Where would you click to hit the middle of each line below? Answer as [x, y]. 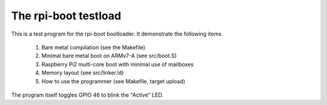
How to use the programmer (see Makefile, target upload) [114, 81]
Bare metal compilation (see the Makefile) [93, 47]
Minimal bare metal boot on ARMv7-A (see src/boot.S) [109, 56]
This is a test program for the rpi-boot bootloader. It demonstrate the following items [117, 34]
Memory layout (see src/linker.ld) [83, 73]
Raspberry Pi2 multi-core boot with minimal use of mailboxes [117, 64]
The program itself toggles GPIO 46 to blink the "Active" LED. [87, 95]
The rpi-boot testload [66, 16]
